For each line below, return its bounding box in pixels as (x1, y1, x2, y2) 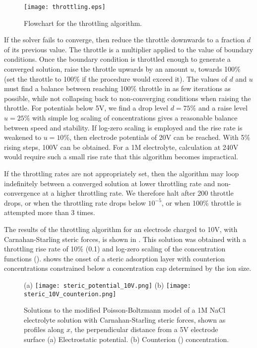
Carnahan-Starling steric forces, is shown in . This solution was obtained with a (4, 233, 246, 244)
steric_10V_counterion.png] (24, 290, 117, 298)
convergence (4, 188, 40, 198)
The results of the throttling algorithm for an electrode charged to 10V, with (4, 224, 238, 234)
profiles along (24, 324, 64, 335)
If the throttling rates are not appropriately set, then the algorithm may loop (4, 168, 239, 178)
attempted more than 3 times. (4, 207, 95, 218)
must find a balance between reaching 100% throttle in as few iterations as (4, 83, 231, 94)
